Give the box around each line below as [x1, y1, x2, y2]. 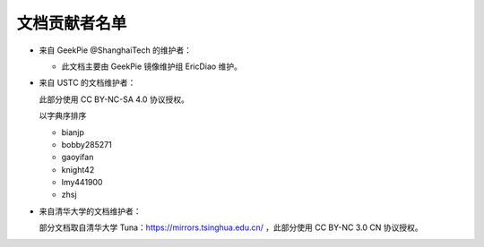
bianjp [61, 126, 85, 138]
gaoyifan [61, 152, 94, 163]
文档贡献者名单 [16, 13, 127, 33]
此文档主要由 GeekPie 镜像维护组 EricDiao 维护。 [61, 61, 242, 72]
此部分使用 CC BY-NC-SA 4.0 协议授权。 [39, 94, 190, 105]
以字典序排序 [39, 110, 87, 121]
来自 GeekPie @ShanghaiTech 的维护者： [39, 45, 193, 55]
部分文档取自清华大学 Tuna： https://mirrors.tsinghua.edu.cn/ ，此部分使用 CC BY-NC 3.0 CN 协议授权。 [39, 222, 423, 233]
